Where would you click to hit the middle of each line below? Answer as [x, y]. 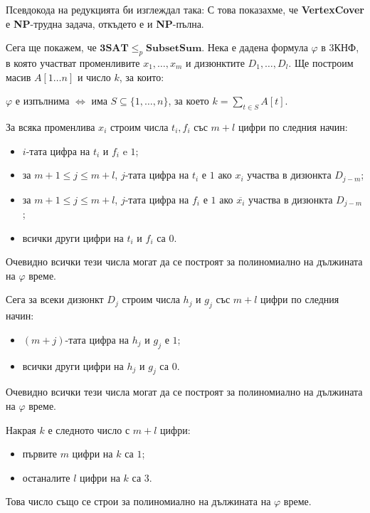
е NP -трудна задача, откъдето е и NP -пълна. [105, 23]
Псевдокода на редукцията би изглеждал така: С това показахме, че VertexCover [185, 9]
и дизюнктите [215, 62]
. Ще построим [321, 62]
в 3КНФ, [340, 47]
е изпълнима [42, 101]
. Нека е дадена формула [255, 47]
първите [39, 454]
